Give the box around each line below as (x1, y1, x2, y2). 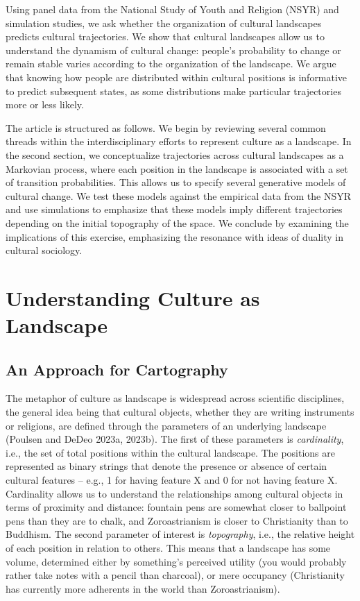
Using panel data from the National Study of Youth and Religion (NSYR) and (6, 2, 339, 16)
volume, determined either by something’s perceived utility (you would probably (6, 554, 347, 568)
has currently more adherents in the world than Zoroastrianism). (6, 581, 280, 595)
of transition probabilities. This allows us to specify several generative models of (6, 175, 346, 189)
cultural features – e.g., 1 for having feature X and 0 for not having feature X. (6, 473, 338, 487)
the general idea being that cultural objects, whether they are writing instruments (6, 405, 354, 419)
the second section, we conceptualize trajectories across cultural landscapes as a (6, 147, 344, 162)
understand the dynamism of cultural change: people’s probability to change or (6, 42, 341, 57)
